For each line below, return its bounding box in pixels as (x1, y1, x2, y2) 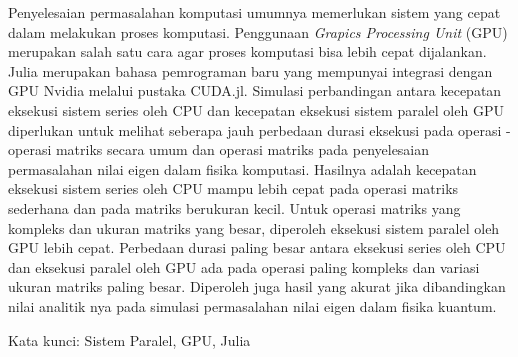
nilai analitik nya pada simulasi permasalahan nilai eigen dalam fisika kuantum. (8, 295, 497, 316)
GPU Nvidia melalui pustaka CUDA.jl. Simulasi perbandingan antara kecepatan (8, 80, 502, 101)
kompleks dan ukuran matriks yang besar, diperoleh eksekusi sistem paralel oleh (8, 217, 500, 238)
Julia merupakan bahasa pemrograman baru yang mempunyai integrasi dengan (8, 60, 493, 81)
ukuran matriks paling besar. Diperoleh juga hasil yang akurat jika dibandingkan (8, 276, 506, 297)
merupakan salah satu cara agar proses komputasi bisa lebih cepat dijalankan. (8, 41, 487, 62)
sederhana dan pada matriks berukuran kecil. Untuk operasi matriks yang (8, 197, 461, 218)
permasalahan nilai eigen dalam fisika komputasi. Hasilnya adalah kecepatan (8, 158, 477, 179)
